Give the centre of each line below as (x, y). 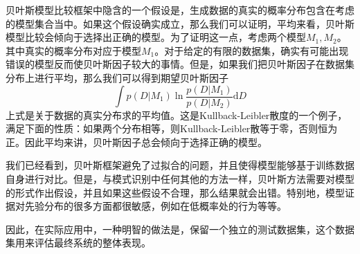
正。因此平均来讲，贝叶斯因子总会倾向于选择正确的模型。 (136, 142)
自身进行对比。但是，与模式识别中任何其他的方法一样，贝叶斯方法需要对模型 (180, 179)
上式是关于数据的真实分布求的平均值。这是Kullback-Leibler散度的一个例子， (177, 115)
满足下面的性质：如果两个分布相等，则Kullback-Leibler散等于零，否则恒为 (172, 128)
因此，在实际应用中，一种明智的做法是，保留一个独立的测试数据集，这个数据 (180, 229)
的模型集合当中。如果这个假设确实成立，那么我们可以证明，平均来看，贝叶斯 (180, 23)
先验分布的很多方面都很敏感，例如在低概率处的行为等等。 (155, 206)
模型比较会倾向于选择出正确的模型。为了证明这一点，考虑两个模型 (156, 37)
